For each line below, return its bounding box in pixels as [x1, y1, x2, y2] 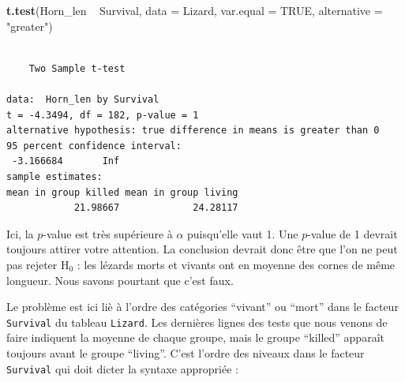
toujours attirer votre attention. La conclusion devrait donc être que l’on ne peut [6, 241, 398, 257]
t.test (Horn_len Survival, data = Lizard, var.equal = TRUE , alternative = [6, 2, 383, 18]
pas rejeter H [6, 256, 69, 272]
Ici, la [6, 225, 34, 242]
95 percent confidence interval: [6, 140, 182, 152]
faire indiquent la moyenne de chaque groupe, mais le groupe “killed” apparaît [6, 329, 384, 346]
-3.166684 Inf [12, 155, 120, 167]
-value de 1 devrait [307, 225, 398, 242]
